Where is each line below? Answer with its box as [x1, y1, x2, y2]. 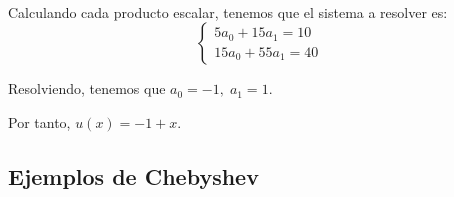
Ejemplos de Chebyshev [8, 160, 259, 191]
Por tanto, [8, 111, 71, 132]
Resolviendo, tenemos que [8, 78, 166, 99]
